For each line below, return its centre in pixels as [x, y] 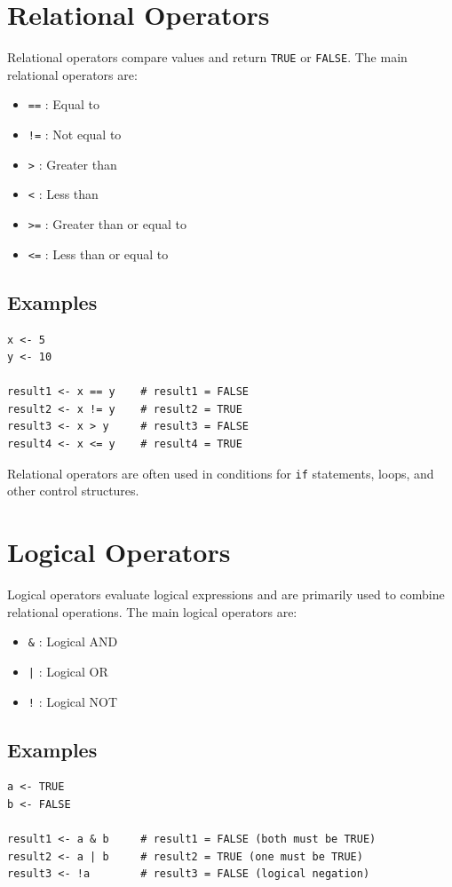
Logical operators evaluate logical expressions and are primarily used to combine [226, 594]
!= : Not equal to [75, 135]
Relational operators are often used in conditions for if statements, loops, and [221, 473]
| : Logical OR [68, 671]
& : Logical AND [73, 641]
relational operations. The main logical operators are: [152, 611]
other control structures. [73, 491]
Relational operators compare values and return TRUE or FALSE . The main [207, 57]
